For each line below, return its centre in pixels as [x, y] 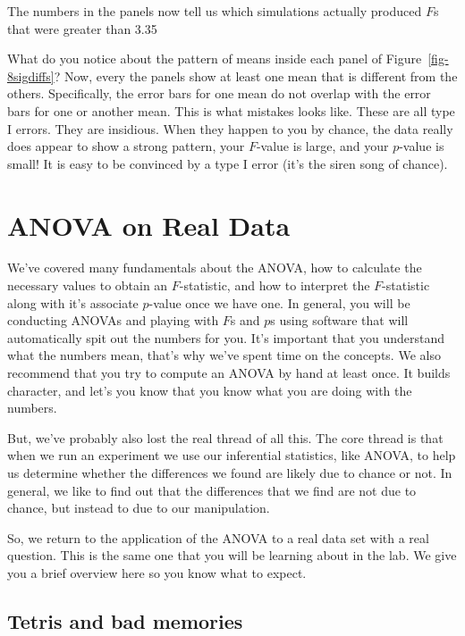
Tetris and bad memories [125, 620]
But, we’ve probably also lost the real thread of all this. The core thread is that [225, 437]
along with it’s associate [73, 302]
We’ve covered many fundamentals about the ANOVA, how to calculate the [215, 268]
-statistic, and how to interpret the [275, 285]
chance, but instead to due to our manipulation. [139, 508]
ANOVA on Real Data [149, 225]
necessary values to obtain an [88, 285]
